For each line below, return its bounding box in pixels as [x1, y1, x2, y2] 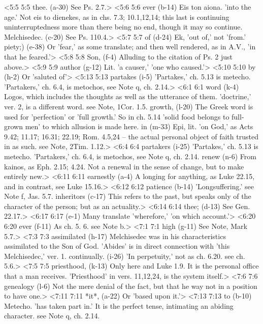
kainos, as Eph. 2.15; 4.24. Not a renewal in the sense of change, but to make [4, 161, 244, 171]
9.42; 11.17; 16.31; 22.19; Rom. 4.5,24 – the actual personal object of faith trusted [4, 131, 258, 141]
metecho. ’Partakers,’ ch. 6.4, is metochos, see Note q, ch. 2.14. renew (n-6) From [4, 151, 256, 161]
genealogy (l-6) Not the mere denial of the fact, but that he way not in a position [4, 280, 257, 291]
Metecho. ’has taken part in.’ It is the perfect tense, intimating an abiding [4, 300, 234, 311]
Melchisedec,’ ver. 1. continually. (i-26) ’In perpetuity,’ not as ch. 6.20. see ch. [4, 250, 245, 261]
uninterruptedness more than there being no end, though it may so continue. [4, 21, 243, 32]
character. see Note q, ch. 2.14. [4, 310, 100, 321]
